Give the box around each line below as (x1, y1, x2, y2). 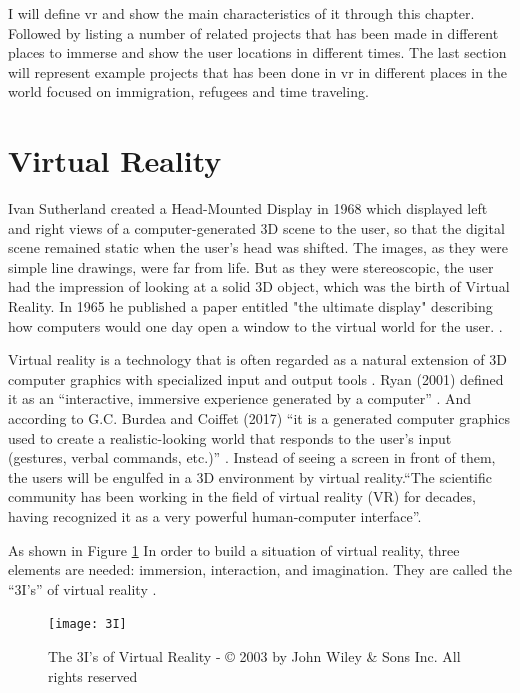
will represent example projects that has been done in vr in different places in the (8, 61, 508, 82)
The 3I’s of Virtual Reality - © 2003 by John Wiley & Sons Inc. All (48, 646, 461, 667)
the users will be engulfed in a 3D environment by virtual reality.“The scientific (8, 466, 492, 487)
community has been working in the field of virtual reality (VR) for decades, (8, 486, 476, 507)
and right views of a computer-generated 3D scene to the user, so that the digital (8, 217, 505, 238)
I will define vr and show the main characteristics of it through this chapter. (8, 3, 475, 23)
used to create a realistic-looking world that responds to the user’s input (8, 427, 452, 448)
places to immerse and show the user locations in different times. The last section (8, 42, 507, 63)
